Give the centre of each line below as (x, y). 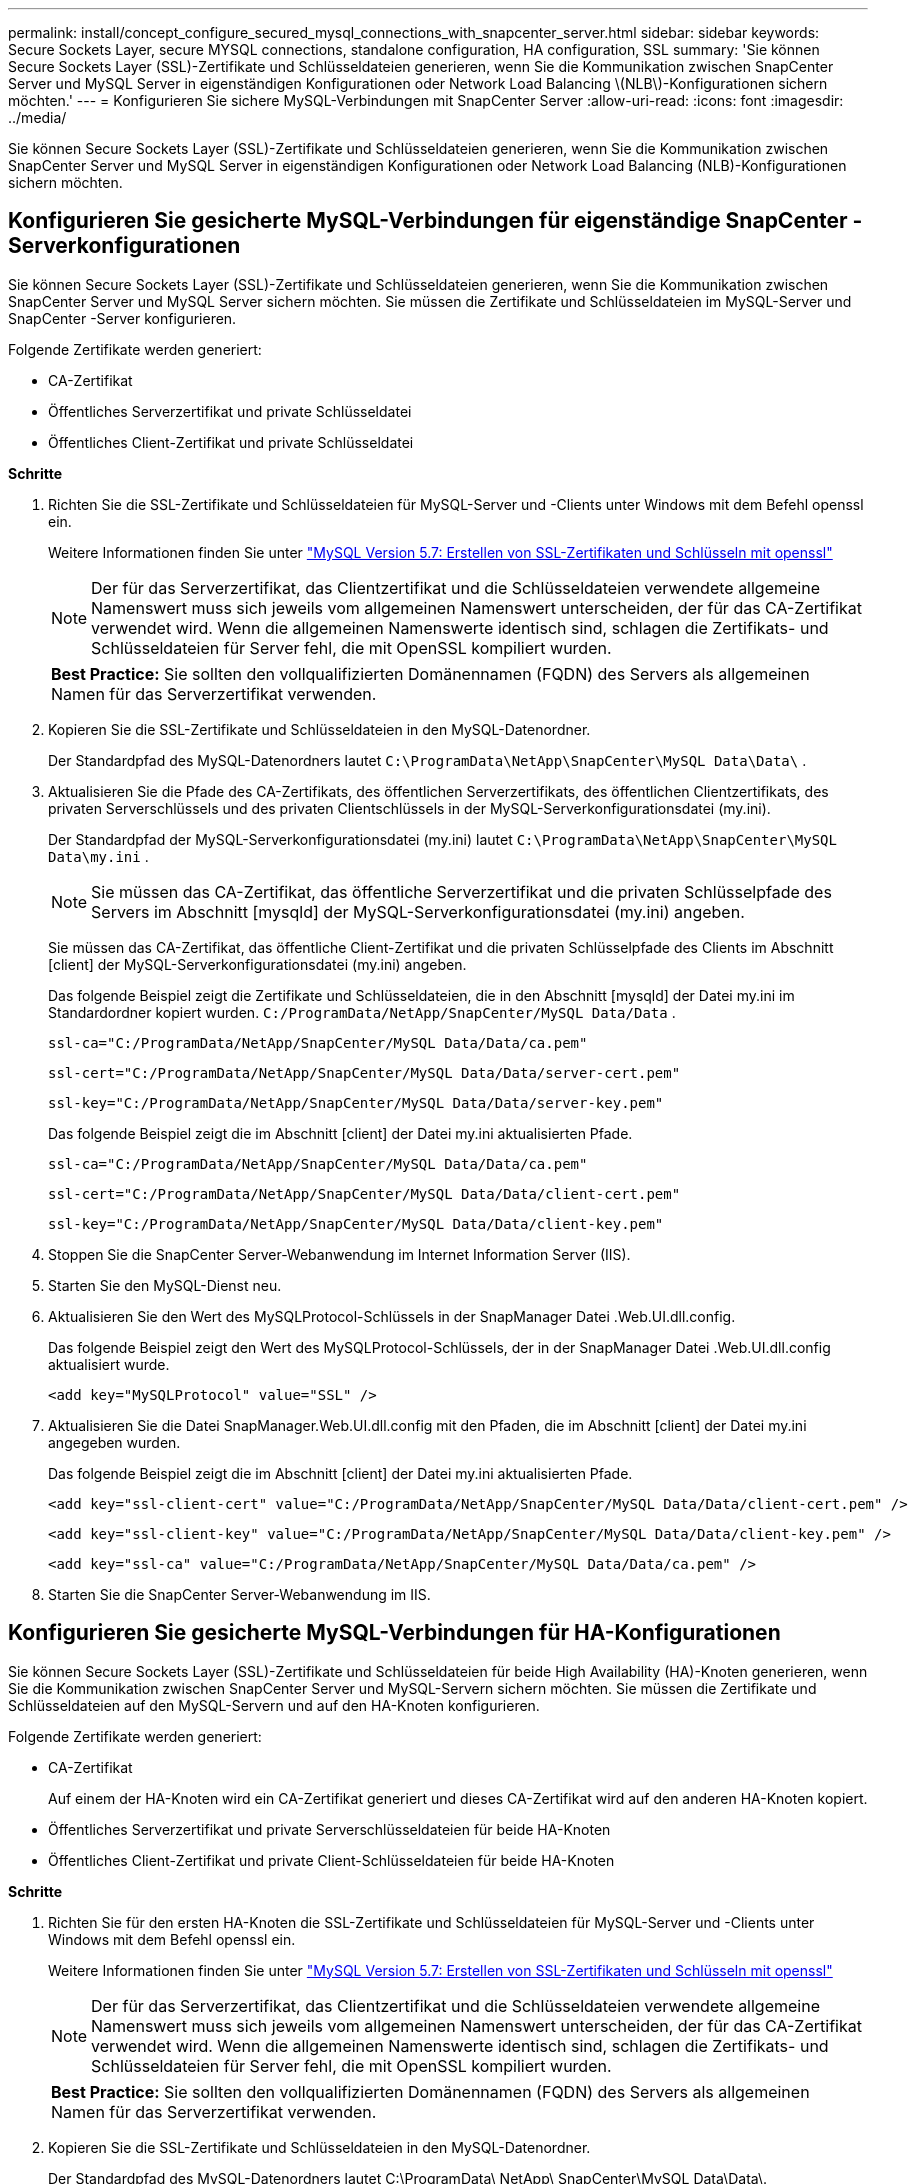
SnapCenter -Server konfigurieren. (122, 318)
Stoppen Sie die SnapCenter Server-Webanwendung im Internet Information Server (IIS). (339, 1254)
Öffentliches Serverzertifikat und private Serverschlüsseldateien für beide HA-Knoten (329, 1829)
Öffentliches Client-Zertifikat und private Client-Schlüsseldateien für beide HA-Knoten (331, 1860)
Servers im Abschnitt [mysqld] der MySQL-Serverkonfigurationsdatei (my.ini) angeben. (418, 911)
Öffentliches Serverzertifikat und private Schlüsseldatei (230, 411)
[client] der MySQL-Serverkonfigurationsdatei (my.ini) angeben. (257, 964)
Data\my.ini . (98, 856)
